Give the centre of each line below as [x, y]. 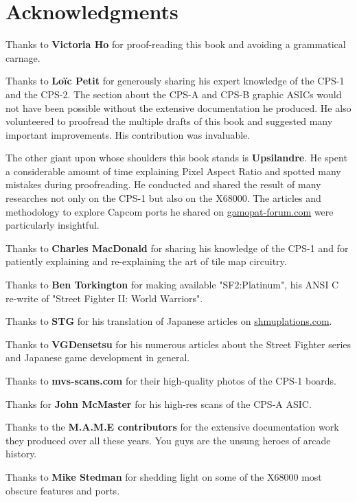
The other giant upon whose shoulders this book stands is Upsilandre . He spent [176, 158]
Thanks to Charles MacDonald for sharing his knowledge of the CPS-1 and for [177, 248]
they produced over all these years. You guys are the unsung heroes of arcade [168, 440]
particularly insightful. [53, 225]
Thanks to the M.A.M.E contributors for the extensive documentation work [172, 427]
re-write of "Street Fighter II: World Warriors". [104, 298]
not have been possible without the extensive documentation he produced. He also [178, 107]
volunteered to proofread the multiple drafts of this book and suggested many [169, 121]
